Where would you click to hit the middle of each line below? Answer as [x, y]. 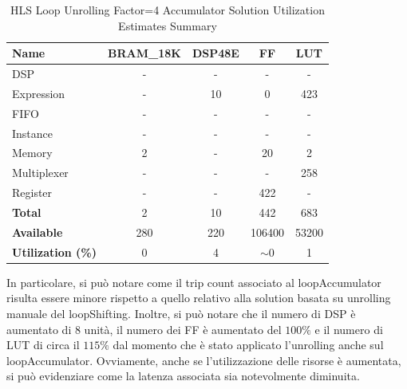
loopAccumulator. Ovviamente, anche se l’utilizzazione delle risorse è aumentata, [204, 360]
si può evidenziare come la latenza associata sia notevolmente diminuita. [183, 376]
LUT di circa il [43, 345]
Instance [33, 133]
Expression [39, 93]
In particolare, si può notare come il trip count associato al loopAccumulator [194, 282]
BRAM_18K [144, 53]
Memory [32, 153]
